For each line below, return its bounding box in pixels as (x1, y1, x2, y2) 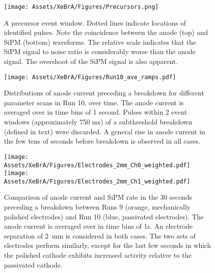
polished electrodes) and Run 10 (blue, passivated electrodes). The (4, 211, 204, 221)
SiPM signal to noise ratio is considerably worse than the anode (4, 46, 196, 57)
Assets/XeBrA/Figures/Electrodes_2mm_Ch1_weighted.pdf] (4, 178, 190, 185)
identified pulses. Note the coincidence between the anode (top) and (4, 27, 208, 37)
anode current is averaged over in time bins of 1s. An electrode (4, 221, 193, 231)
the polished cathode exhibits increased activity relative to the (4, 250, 192, 260)
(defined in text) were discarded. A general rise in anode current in (4, 126, 205, 136)
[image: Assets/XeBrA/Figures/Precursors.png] (4, 3, 159, 10)
